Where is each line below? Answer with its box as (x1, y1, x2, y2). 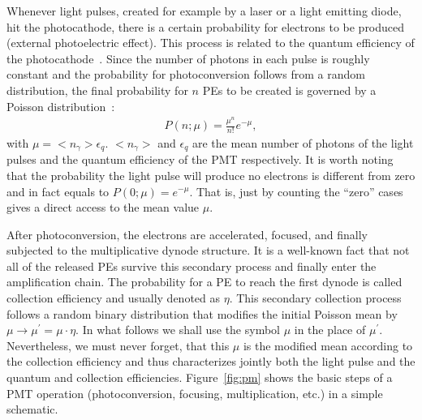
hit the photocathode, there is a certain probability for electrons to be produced (6, 18, 405, 35)
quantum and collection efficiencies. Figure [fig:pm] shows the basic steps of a (6, 369, 393, 386)
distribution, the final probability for (6, 81, 188, 98)
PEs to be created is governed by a (202, 81, 377, 98)
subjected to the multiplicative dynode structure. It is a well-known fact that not (6, 242, 410, 259)
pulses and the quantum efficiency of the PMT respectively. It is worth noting (6, 151, 394, 168)
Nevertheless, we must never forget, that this (6, 336, 230, 354)
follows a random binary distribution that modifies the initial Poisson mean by (6, 305, 398, 322)
